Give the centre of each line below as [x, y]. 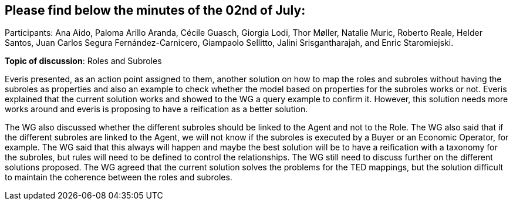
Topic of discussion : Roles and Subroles [83, 61]
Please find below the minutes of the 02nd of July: [155, 10]
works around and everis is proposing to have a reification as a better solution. [156, 109]
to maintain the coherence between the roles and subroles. [119, 177]
